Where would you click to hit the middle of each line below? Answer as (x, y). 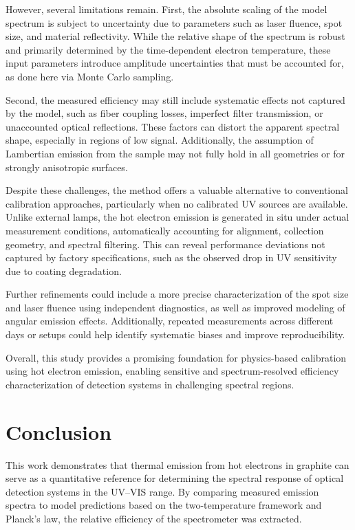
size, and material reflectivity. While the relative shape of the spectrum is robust (175, 36)
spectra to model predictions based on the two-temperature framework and (164, 505)
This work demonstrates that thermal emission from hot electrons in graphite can (177, 464)
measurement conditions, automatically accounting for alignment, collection (165, 230)
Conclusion (59, 431)
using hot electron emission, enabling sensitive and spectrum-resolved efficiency (172, 371)
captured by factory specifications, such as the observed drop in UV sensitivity (171, 257)
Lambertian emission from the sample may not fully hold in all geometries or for (175, 153)
